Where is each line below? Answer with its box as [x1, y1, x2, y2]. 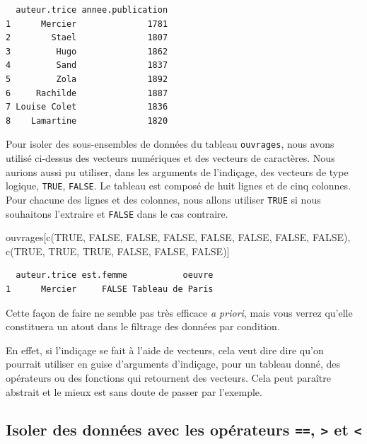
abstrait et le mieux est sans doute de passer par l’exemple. [6, 384, 262, 399]
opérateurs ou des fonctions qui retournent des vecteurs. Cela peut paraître [6, 370, 331, 385]
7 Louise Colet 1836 [6, 102, 168, 112]
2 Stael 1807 [6, 33, 168, 43]
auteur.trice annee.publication [16, 5, 168, 15]
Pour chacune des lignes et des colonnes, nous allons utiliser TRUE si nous [6, 192, 321, 206]
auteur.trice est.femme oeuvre [16, 270, 214, 281]
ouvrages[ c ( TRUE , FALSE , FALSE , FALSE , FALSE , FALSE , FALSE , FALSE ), [6, 230, 351, 245]
